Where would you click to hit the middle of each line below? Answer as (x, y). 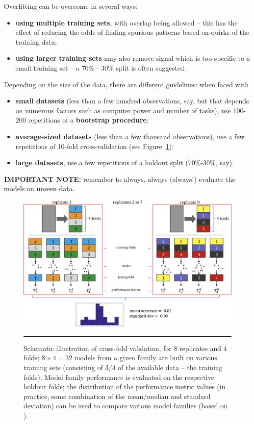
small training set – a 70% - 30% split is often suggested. (101, 67)
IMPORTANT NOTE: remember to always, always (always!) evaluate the (120, 179)
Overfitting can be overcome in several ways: (71, 6)
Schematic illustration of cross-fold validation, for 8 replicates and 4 (125, 348)
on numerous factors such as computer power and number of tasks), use (123, 110)
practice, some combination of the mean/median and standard (117, 396)
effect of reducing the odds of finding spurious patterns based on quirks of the (132, 32)
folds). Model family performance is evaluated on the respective (119, 377)
